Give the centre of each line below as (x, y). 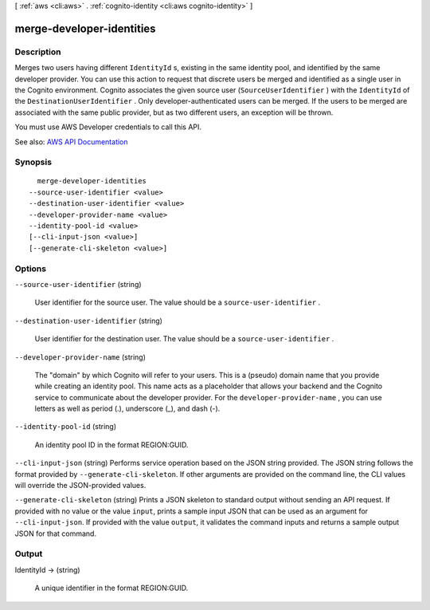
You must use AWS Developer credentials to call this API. (108, 127)
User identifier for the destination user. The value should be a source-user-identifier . (184, 339)
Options (31, 269)
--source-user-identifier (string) (78, 284)
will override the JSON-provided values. (80, 486)
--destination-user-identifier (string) (89, 321)
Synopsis (33, 162)
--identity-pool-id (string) (66, 427)
